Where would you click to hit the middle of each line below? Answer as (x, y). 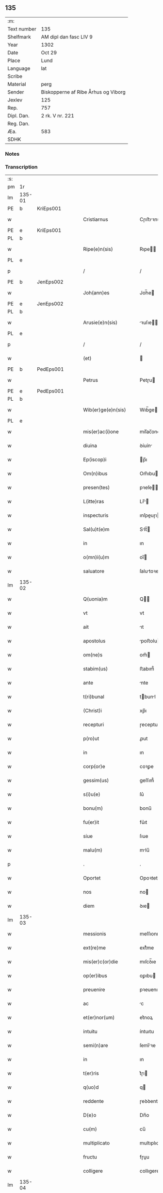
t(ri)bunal (94, 697)
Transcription (21, 167)
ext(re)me (94, 948)
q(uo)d (91, 1087)
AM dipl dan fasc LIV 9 (67, 37)
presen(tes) (97, 488)
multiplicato (97, 1143)
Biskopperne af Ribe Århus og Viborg (83, 92)
